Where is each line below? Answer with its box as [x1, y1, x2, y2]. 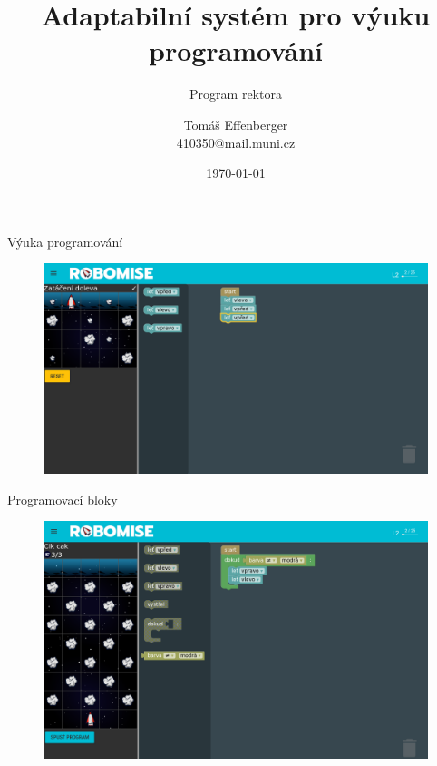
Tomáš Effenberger [183, 114, 288, 133]
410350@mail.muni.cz [176, 133, 296, 152]
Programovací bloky [7, 489, 118, 508]
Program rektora [189, 84, 282, 103]
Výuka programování [7, 231, 123, 250]
